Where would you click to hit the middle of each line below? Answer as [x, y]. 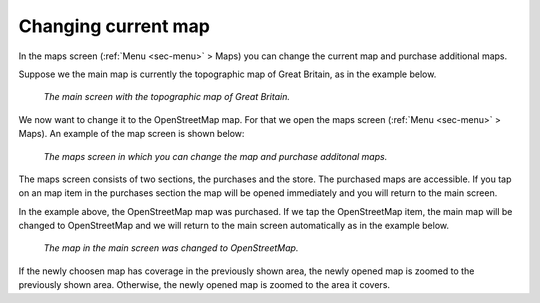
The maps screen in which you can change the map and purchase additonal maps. [215, 156]
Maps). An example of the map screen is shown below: [131, 134]
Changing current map [114, 26]
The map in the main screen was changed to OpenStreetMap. [171, 248]
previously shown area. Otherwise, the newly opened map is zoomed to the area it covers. [204, 285]
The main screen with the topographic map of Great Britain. [166, 97]
